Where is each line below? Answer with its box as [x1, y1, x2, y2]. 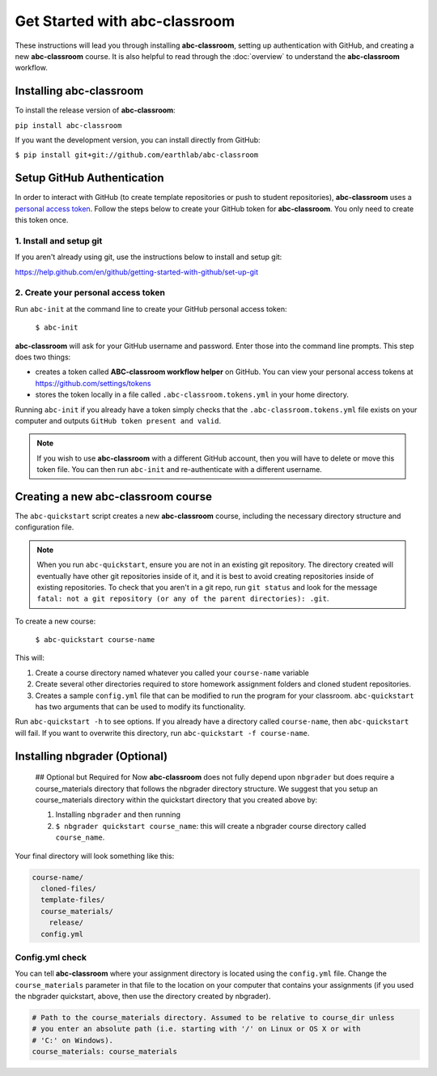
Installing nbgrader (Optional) [15, 749, 168, 763]
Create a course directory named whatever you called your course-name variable [35, 668, 309, 678]
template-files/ [40, 895, 105, 904]
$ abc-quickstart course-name [35, 636, 155, 644]
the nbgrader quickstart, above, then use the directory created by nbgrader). [15, 992, 271, 1002]
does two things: [15, 352, 71, 362]
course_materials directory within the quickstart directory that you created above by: [35, 795, 318, 805]
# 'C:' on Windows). [32, 1036, 113, 1044]
